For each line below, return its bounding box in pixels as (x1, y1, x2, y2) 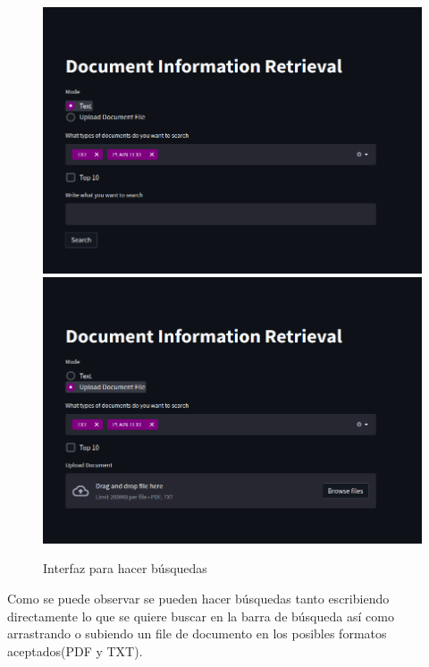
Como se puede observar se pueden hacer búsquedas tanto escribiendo (7, 589, 390, 608)
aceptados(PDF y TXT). (7, 641, 143, 660)
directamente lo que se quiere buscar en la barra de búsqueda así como (7, 606, 394, 625)
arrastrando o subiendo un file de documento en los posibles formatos (7, 624, 387, 643)
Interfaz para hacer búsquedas (43, 559, 207, 578)
